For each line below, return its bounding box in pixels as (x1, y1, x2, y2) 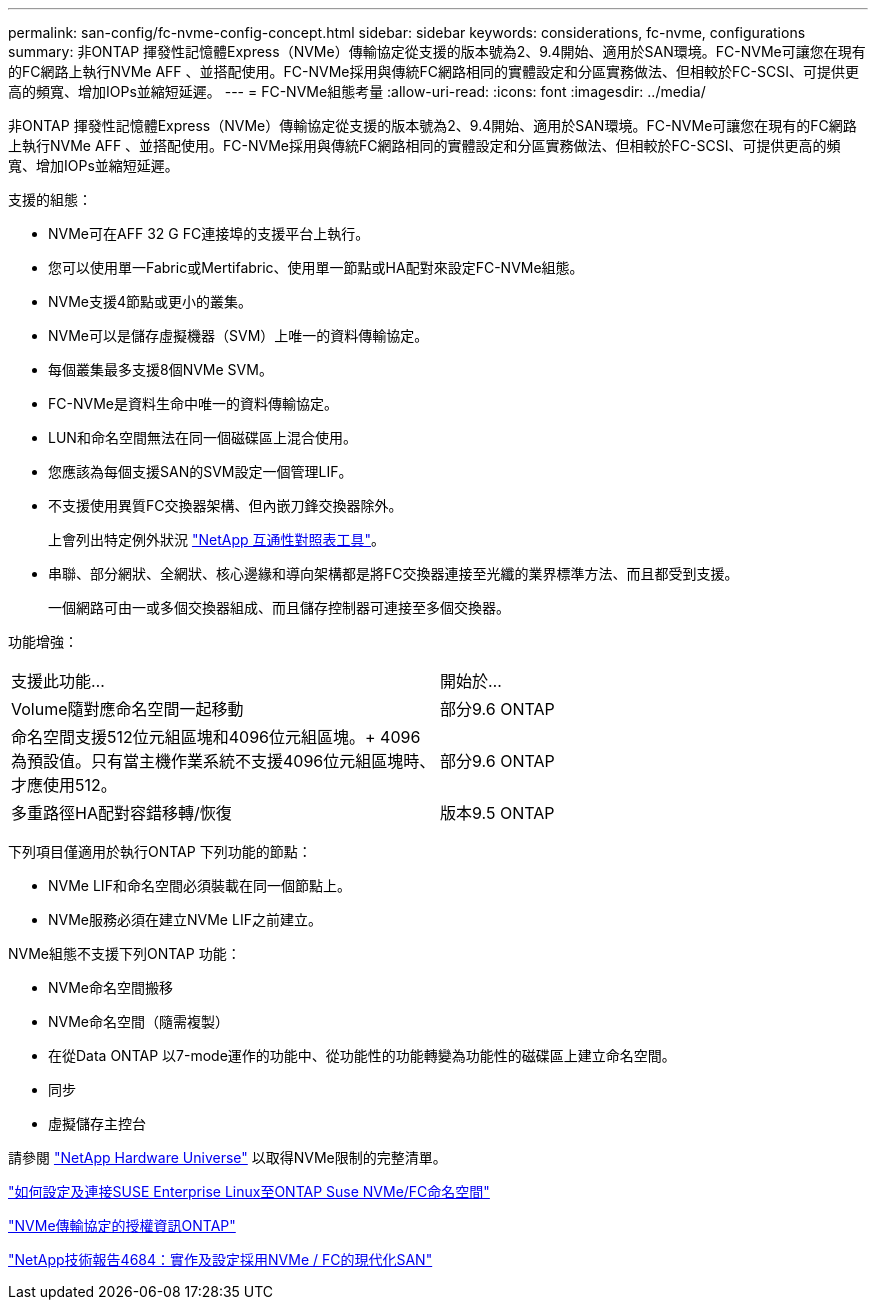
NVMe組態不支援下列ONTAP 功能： (8, 945, 241, 962)
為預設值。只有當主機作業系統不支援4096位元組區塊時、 (11, 751, 436, 771)
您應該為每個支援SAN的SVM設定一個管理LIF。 (48, 463, 353, 480)
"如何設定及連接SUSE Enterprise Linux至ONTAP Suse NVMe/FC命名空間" (8, 1183, 490, 1200)
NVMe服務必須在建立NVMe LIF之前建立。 (48, 911, 322, 928)
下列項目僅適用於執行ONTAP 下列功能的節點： (8, 843, 312, 860)
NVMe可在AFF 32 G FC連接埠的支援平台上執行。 (48, 225, 370, 242)
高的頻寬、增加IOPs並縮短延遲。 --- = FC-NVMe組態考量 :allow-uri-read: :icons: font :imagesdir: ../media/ (8, 83, 706, 100)
